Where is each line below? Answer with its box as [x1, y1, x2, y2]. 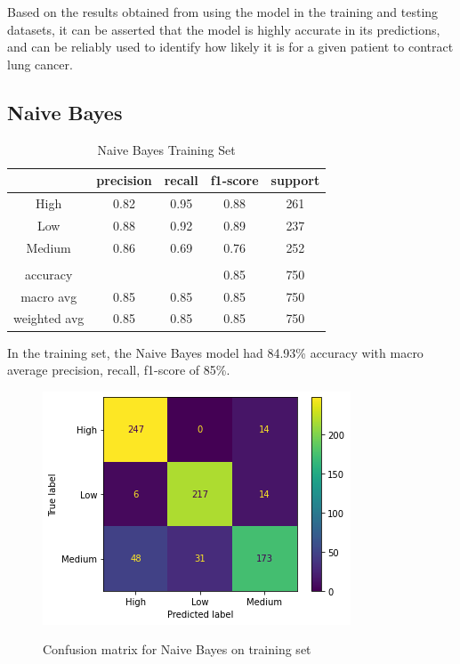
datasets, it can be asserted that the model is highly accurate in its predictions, [7, 20, 440, 38]
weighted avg [13, 309, 85, 328]
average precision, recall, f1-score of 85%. [7, 360, 230, 379]
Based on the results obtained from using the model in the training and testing [7, 3, 439, 20]
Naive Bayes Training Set [97, 140, 236, 158]
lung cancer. [7, 54, 73, 73]
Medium [26, 238, 71, 256]
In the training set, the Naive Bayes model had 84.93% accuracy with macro [7, 343, 424, 361]
